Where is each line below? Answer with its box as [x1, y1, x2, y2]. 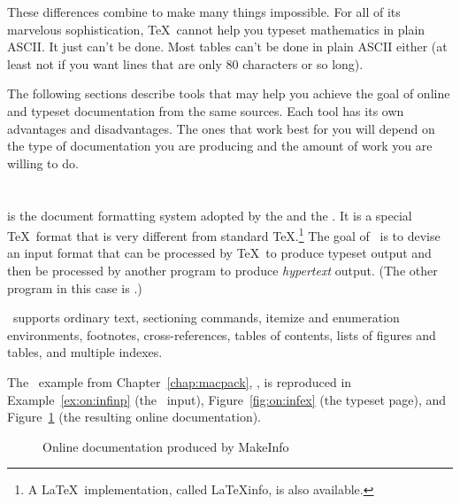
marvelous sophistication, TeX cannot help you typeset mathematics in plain [7, 19, 425, 38]
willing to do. [7, 153, 79, 172]
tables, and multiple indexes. [7, 343, 163, 361]
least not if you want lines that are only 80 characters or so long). [7, 54, 364, 73]
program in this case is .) [7, 278, 142, 297]
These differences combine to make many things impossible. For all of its [7, 3, 401, 20]
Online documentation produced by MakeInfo [42, 437, 289, 455]
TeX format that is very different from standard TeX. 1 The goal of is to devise [7, 224, 441, 244]
